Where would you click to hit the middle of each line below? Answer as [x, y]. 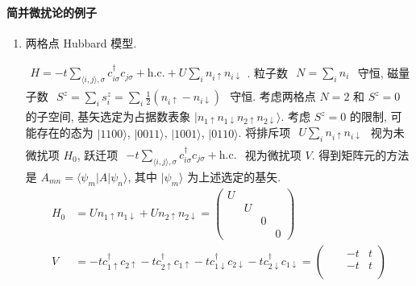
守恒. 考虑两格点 [273, 96]
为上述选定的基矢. [234, 176]
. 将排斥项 [264, 133]
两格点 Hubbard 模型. [81, 42]
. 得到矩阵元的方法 [360, 154]
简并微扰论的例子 [52, 12]
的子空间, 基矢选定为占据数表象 [108, 116]
